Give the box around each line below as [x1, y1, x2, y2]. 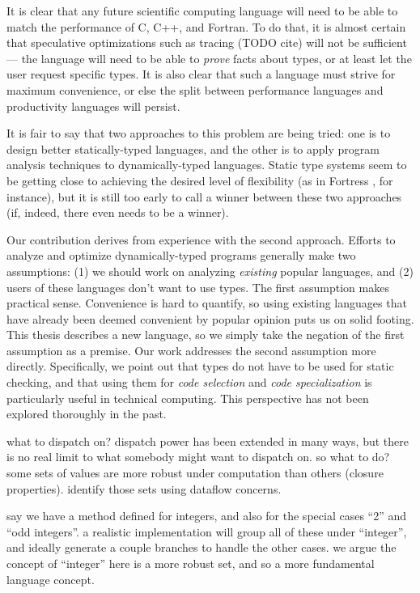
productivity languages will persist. [6, 97, 180, 114]
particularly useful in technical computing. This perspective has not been [6, 389, 369, 406]
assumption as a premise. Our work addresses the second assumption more [6, 341, 376, 358]
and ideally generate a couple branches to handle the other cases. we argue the [6, 539, 397, 556]
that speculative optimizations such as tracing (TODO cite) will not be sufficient [6, 34, 407, 51]
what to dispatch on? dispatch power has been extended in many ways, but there [6, 432, 409, 449]
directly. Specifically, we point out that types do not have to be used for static [6, 358, 394, 375]
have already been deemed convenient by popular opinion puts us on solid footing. [6, 310, 414, 327]
